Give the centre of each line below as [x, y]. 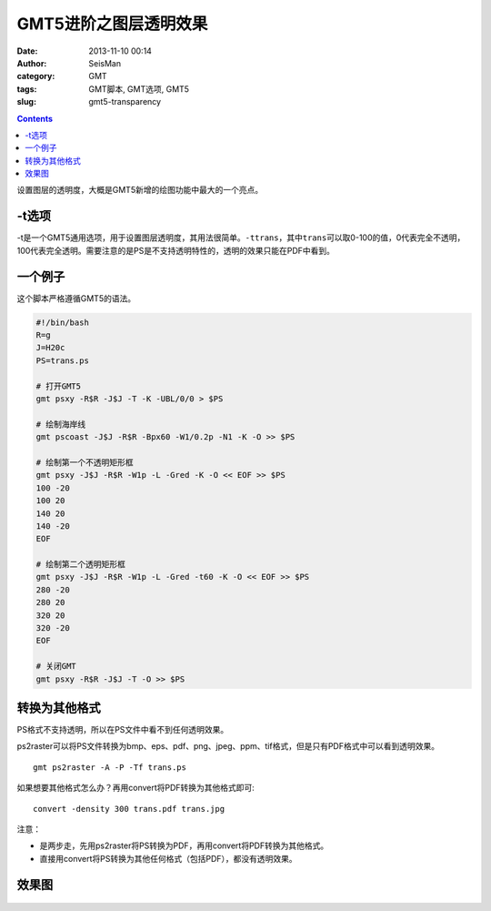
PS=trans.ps [63, 360]
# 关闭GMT [56, 666]
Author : [32, 63]
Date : [27, 51]
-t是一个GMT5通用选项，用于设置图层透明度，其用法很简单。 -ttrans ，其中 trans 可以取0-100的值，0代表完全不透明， [241, 238]
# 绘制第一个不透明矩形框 [85, 462]
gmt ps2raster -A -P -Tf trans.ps [110, 767]
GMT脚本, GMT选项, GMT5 [139, 89]
